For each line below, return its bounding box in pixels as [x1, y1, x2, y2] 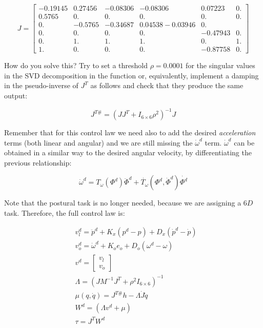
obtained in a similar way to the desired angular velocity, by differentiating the [4, 147, 252, 158]
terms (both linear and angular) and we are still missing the [4, 137, 193, 148]
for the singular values [186, 60, 255, 71]
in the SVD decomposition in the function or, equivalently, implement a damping [4, 70, 259, 80]
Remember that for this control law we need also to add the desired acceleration [4, 127, 256, 138]
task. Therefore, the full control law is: [4, 208, 125, 218]
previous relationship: [4, 157, 72, 168]
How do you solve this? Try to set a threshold [4, 60, 148, 71]
